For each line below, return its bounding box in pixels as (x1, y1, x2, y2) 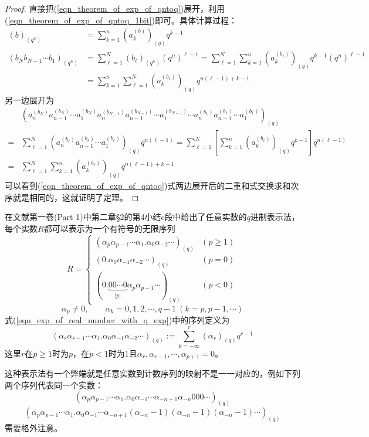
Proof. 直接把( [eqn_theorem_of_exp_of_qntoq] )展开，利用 (5, 2, 225, 14)
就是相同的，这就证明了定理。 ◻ (12, 191, 139, 203)
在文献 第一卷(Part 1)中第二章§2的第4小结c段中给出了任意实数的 (5, 211, 247, 223)
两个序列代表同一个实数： (5, 378, 103, 391)
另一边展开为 (5, 93, 54, 106)
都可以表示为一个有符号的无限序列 (43, 222, 175, 235)
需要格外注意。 (5, 422, 62, 434)
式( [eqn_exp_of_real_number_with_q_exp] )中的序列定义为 (5, 314, 230, 326)
